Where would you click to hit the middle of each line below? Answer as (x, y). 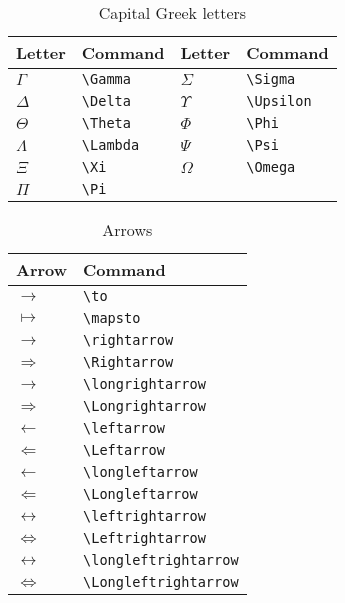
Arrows (127, 229)
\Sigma (271, 79)
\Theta (106, 123)
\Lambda (110, 145)
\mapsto (112, 318)
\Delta (106, 101)
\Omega (271, 167)
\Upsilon (279, 101)
